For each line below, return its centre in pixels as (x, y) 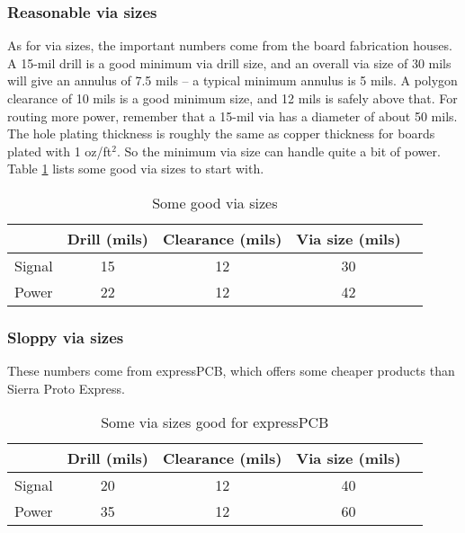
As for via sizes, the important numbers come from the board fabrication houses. (230, 45)
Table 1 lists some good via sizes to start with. (136, 169)
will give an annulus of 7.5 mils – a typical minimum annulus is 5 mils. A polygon (232, 80)
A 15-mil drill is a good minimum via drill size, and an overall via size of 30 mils (229, 62)
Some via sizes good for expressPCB (215, 422)
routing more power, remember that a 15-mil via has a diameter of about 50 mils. (232, 115)
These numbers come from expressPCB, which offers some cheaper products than (231, 371)
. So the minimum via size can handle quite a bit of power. (278, 151)
